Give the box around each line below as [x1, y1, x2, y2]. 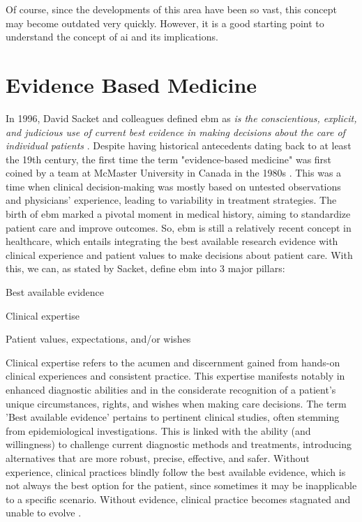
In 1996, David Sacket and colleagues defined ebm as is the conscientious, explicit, [6, 110, 357, 125]
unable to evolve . [6, 505, 82, 520]
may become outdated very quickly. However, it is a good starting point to [6, 15, 324, 30]
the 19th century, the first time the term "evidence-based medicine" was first [6, 151, 332, 166]
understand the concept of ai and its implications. [6, 29, 218, 44]
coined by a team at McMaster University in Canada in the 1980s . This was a [6, 165, 342, 180]
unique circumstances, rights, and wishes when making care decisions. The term [6, 396, 347, 410]
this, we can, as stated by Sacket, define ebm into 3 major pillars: [6, 261, 285, 276]
